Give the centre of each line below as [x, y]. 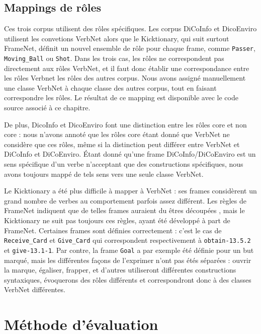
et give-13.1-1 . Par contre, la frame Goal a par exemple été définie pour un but [129, 250]
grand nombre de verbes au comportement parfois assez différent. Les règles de [125, 200]
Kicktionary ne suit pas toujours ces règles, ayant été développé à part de [117, 220]
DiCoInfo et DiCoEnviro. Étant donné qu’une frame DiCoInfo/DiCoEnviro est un [130, 154]
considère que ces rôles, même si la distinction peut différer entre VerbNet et [122, 144]
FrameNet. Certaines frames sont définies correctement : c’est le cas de [113, 230]
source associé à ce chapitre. [47, 108]
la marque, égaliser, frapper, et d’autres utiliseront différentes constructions [120, 270]
